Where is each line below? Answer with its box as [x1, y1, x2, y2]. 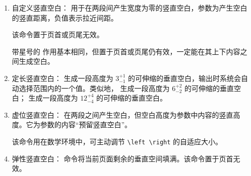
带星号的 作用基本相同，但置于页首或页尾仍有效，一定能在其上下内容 [12, 46, 240, 56]
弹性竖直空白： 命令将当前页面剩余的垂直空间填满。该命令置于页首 [12, 153, 233, 163]
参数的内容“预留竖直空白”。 [40, 119, 132, 130]
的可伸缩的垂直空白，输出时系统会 [128, 72, 241, 83]
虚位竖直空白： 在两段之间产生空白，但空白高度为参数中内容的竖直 [12, 109, 233, 120]
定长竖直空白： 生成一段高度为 [12, 72, 113, 83]
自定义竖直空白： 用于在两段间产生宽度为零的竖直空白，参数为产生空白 [12, 3, 247, 13]
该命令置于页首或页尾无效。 [12, 29, 104, 40]
